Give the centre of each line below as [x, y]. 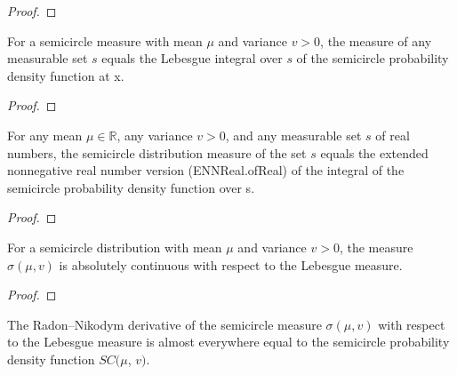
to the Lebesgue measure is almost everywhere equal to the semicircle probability [228, 342]
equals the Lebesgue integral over [192, 58]
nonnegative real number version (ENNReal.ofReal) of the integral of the [206, 170]
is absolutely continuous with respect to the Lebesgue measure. [231, 264]
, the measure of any [376, 40]
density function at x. [66, 75]
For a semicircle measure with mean [105, 40]
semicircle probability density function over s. [131, 187]
